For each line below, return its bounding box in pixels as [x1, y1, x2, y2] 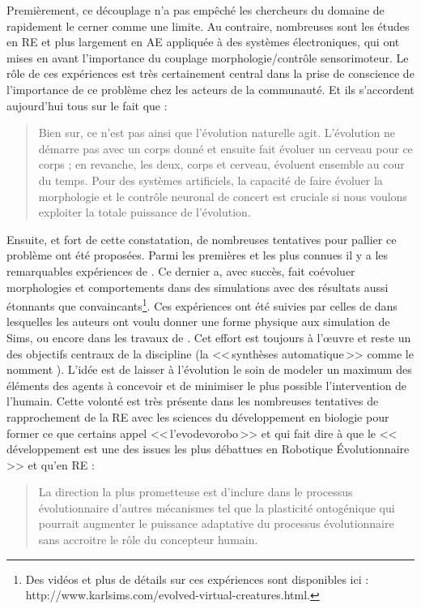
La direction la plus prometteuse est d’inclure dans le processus [38, 483, 353, 500]
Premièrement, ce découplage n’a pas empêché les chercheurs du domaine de [6, 2, 385, 18]
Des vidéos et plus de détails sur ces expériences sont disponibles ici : [25, 570, 369, 587]
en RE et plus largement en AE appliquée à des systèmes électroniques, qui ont [6, 33, 400, 50]
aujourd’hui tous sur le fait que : [6, 96, 168, 114]
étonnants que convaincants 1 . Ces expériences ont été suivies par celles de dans [6, 295, 398, 314]
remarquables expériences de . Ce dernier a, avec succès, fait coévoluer [6, 262, 355, 279]
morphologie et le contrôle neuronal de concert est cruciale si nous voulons [38, 187, 407, 204]
